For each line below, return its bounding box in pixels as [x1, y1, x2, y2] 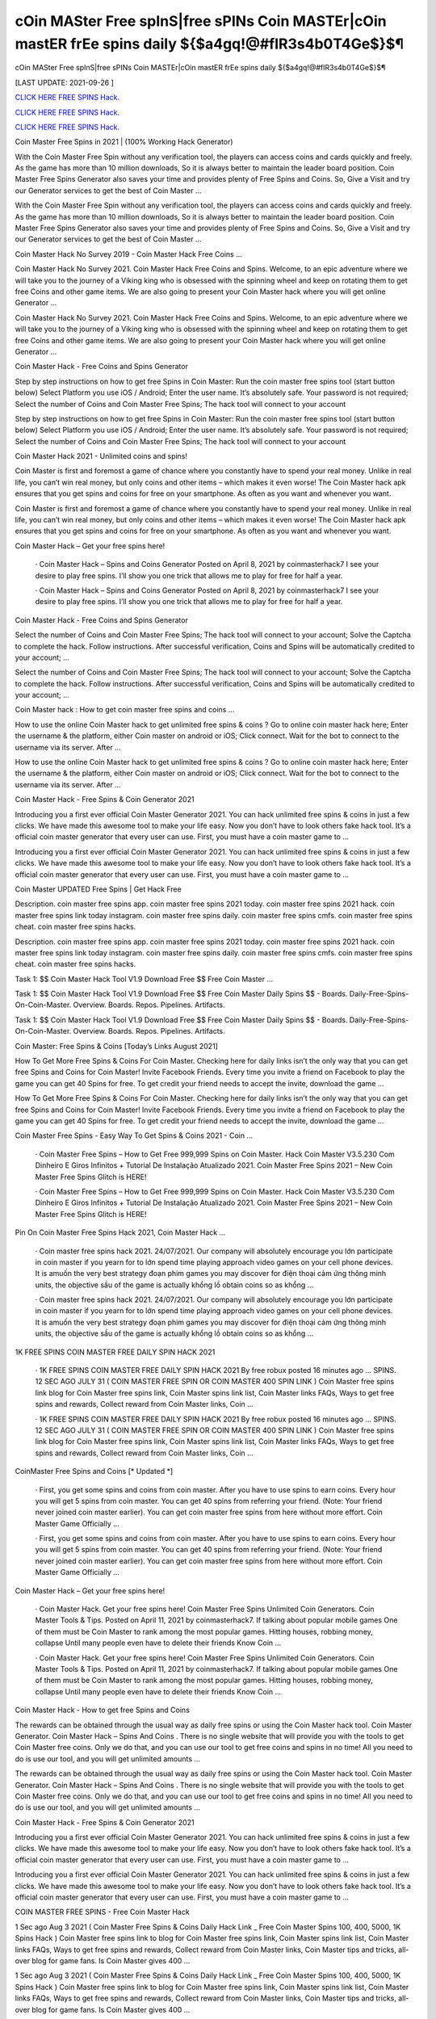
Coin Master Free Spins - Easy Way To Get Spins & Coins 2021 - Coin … [15, 1131, 254, 1140]
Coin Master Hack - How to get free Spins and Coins [15, 1705, 190, 1715]
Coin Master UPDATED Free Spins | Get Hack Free [15, 884, 182, 894]
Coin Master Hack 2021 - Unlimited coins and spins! [15, 451, 188, 461]
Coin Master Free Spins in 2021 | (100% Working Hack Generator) [15, 137, 233, 147]
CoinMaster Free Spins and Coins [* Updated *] [15, 1467, 174, 1476]
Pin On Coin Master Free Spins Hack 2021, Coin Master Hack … [15, 1228, 226, 1237]
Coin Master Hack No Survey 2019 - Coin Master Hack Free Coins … [15, 249, 242, 258]
